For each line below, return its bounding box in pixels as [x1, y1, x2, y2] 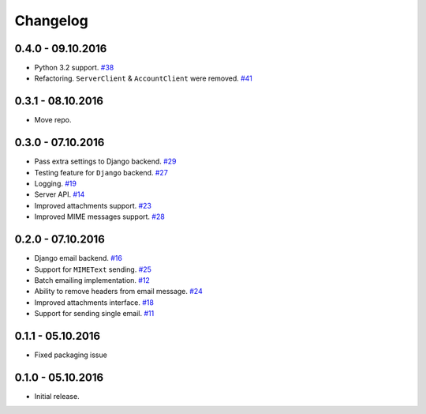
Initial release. [34, 391, 80, 401]
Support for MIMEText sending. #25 [34, 265, 151, 274]
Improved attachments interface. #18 [34, 297, 154, 307]
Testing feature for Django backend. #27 [34, 167, 169, 177]
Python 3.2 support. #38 [34, 63, 114, 73]
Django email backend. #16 [34, 254, 122, 263]
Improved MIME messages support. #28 [34, 212, 165, 221]
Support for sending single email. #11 [34, 309, 155, 318]
